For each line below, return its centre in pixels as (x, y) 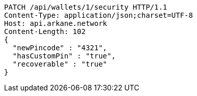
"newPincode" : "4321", (60, 48)
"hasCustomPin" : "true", (64, 56)
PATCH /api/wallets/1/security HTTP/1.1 (86, 7)
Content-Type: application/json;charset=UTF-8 (99, 15)
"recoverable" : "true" (60, 64)
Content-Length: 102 (45, 31)
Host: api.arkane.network (56, 23)
